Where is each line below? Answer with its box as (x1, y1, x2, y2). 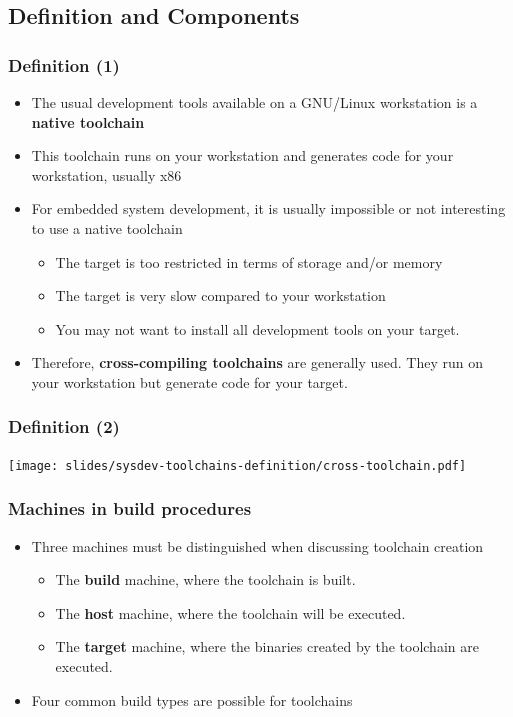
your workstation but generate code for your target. (31, 371, 348, 392)
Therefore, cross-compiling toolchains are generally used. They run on (31, 352, 483, 373)
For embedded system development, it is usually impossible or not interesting (31, 198, 506, 219)
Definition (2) (8, 414, 120, 439)
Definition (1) (8, 52, 120, 77)
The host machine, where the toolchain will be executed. (55, 602, 406, 623)
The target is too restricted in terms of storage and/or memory (55, 251, 443, 272)
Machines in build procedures (8, 496, 252, 521)
